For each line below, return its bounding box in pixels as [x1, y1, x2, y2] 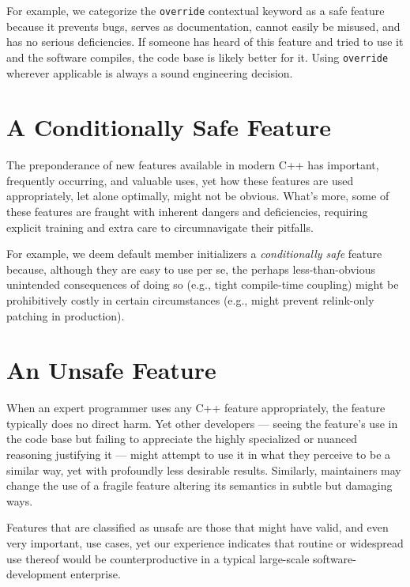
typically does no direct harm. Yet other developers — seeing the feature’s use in [6, 415, 398, 431]
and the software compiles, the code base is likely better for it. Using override [6, 48, 389, 65]
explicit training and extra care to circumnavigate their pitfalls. [6, 218, 314, 235]
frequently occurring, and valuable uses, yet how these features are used [6, 172, 354, 188]
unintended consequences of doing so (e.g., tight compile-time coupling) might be [6, 276, 399, 293]
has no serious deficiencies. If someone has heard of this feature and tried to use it [6, 33, 404, 50]
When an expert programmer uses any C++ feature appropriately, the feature [6, 400, 386, 416]
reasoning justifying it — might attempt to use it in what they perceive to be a [6, 446, 391, 463]
